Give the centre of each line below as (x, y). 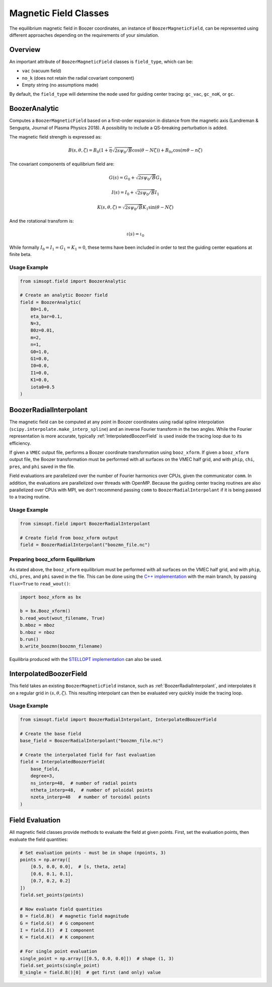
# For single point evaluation (59, 951)
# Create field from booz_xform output (69, 538)
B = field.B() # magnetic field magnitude (75, 916)
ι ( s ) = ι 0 (135, 235)
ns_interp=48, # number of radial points (84, 783)
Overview (25, 50)
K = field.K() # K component (57, 937)
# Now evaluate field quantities (61, 909)
